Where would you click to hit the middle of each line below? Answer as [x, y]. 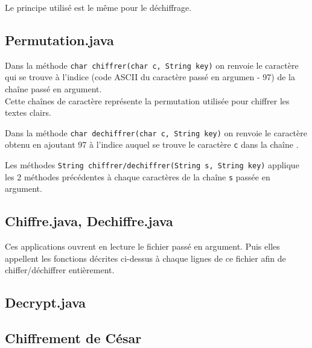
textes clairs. [28, 112]
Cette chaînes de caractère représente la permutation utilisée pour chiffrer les [147, 100]
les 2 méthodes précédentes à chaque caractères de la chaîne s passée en [138, 176]
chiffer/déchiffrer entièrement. [60, 270]
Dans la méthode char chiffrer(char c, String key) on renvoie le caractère [152, 65]
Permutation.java [59, 40]
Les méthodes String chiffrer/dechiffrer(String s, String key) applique [152, 165]
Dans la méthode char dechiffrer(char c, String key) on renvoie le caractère [156, 132]
